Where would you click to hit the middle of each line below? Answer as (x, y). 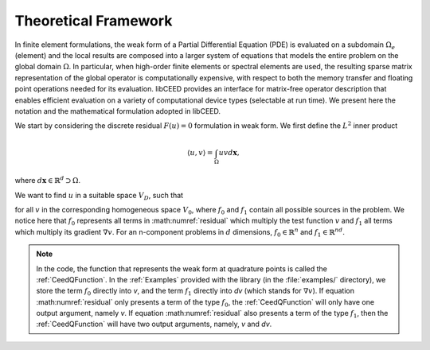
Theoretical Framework (94, 21)
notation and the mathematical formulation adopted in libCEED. (117, 111)
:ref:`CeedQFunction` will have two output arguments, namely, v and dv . (154, 324)
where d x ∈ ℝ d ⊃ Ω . (48, 180)
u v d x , (229, 153)
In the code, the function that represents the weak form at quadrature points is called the (182, 268)
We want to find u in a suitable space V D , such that (99, 196)
